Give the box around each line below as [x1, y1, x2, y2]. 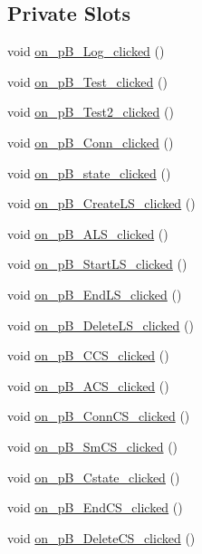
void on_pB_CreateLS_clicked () [7, 194, 196, 213]
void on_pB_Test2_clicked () [7, 102, 174, 121]
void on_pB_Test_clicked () [7, 72, 168, 91]
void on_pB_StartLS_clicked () [7, 254, 188, 273]
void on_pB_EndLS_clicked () [7, 284, 182, 303]
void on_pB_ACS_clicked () [7, 376, 169, 395]
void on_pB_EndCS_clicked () [7, 498, 183, 517]
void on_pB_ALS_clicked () [7, 224, 168, 243]
